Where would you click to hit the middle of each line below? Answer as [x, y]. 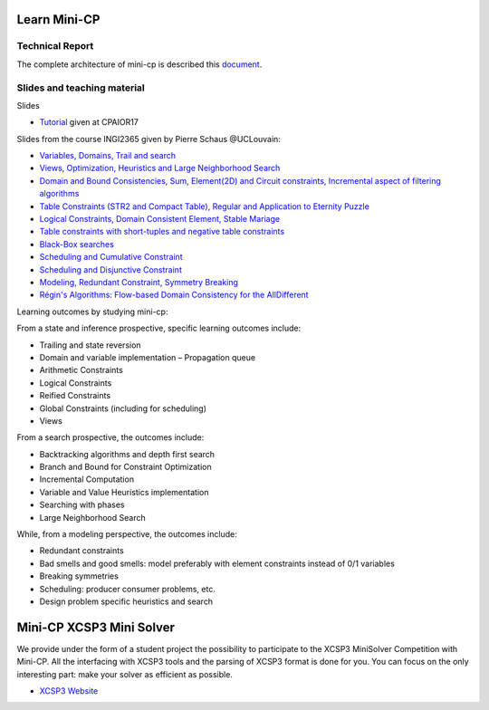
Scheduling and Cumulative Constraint [111, 257]
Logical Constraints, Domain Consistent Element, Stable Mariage [160, 219]
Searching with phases [82, 505]
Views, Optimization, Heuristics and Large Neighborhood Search [160, 168]
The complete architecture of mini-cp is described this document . [139, 64]
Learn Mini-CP [58, 19]
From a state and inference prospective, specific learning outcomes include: [159, 328]
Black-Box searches [77, 244]
